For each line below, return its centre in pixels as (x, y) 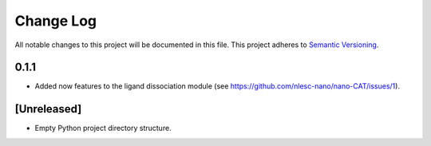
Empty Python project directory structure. (103, 128)
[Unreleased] (48, 109)
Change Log (56, 21)
